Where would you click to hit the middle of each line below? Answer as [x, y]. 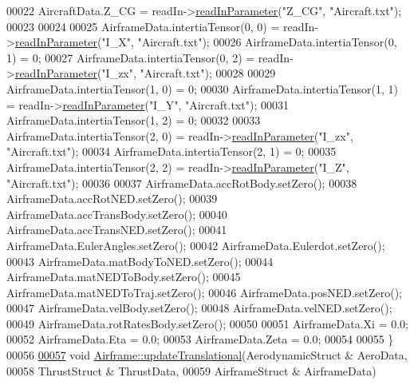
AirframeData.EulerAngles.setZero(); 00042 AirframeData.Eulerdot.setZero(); [196, 245]
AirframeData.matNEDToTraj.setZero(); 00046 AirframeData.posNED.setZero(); [204, 292]
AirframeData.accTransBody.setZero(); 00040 [117, 214]
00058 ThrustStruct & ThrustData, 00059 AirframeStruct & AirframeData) [191, 370]
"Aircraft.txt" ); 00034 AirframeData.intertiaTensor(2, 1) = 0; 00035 [172, 151]
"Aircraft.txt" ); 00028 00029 [208, 73]
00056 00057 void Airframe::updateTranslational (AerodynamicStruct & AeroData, [207, 355]
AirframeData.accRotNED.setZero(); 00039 [112, 198]
